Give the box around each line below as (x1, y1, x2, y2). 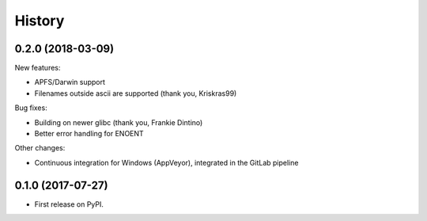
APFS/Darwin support (34, 78, 106, 87)
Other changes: (14, 143, 66, 153)
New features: (14, 63, 61, 73)
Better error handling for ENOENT (34, 129, 144, 139)
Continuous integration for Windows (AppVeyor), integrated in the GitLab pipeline (34, 158, 299, 167)
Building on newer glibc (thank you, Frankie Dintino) (34, 117, 203, 127)
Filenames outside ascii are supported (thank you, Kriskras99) (34, 88, 237, 98)
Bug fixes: (14, 103, 47, 112)
